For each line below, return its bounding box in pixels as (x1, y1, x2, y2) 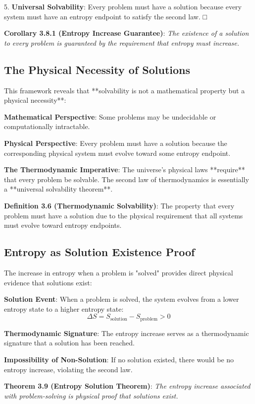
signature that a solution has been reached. (4, 337, 135, 348)
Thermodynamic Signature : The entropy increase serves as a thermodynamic (4, 328, 249, 338)
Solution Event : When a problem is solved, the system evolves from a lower (4, 294, 239, 304)
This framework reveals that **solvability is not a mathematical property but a (4, 85, 245, 95)
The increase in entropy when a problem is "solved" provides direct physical (4, 267, 233, 277)
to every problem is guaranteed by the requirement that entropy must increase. (4, 37, 240, 48)
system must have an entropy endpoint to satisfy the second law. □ (4, 11, 207, 21)
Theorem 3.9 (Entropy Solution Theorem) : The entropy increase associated (4, 381, 251, 391)
